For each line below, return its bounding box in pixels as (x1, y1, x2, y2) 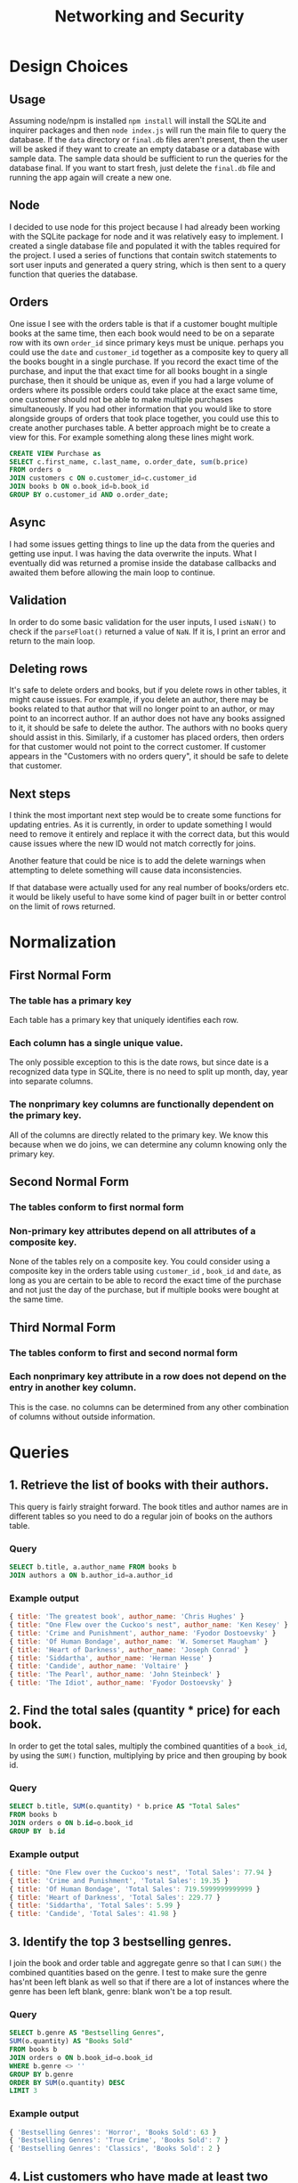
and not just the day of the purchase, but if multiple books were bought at (9, 1285, 279, 1295)
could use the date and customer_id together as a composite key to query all (9, 346, 289, 357)
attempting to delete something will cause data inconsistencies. (9, 865, 243, 876)
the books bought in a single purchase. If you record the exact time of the (9, 356, 278, 367)
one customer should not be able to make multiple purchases (9, 394, 234, 404)
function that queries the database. (9, 269, 138, 280)
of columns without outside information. (9, 1411, 156, 1422)
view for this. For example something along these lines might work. (9, 432, 255, 442)
